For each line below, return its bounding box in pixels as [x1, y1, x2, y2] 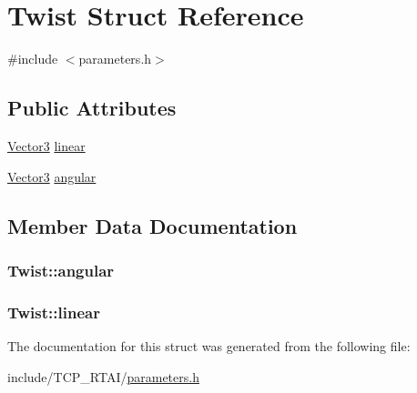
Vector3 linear [7, 136, 86, 155]
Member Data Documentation [7, 211, 298, 239]
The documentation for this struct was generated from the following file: [7, 336, 411, 355]
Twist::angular [7, 258, 115, 281]
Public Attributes [7, 94, 177, 122]
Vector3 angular [7, 166, 97, 186]
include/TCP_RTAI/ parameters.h [7, 367, 199, 386]
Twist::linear [7, 300, 100, 323]
